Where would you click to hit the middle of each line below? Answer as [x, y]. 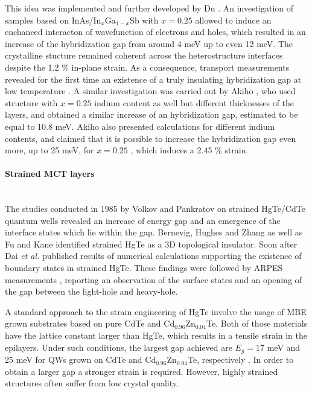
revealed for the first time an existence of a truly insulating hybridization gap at [153, 79]
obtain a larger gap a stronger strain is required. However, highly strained [142, 371]
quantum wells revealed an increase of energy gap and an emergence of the [143, 220]
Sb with [144, 20]
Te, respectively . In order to [240, 359]
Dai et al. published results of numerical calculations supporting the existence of [153, 256]
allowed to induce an [233, 20]
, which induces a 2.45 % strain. [189, 150]
